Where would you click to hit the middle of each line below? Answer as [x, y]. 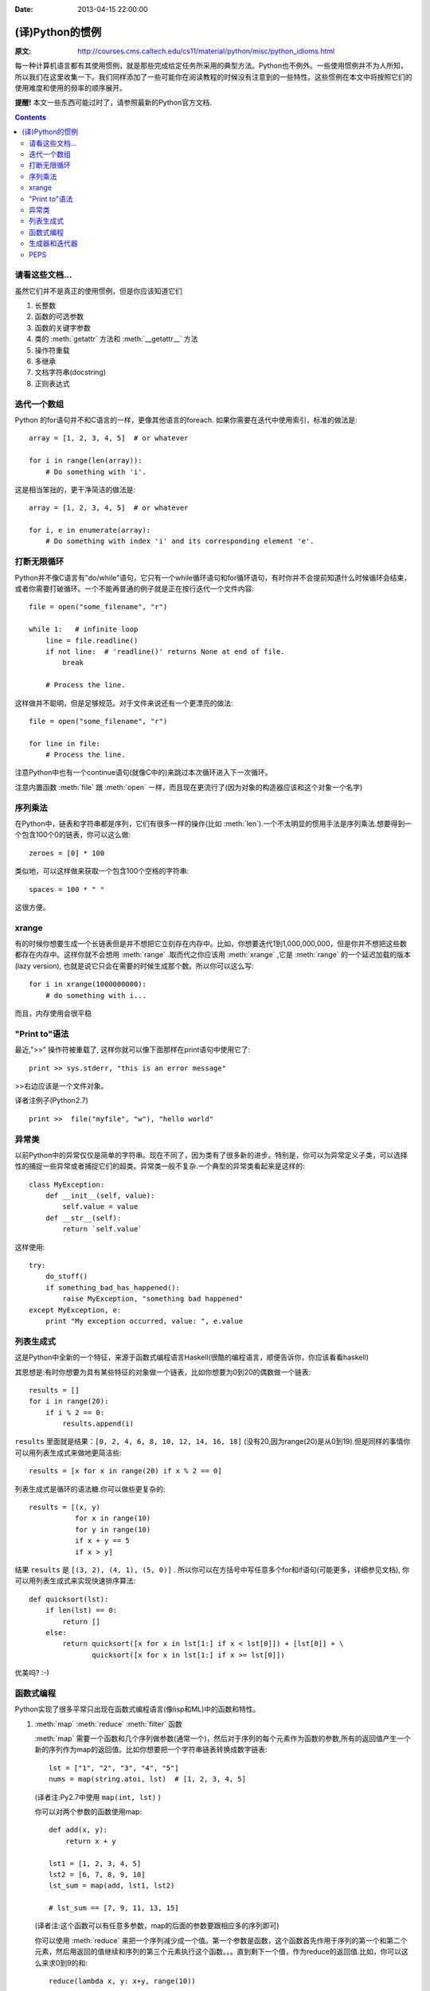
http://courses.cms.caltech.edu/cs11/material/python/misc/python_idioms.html [206, 51]
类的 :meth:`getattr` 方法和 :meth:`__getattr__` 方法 [116, 339]
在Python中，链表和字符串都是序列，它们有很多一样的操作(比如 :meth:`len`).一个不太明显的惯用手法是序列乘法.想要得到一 [213, 823]
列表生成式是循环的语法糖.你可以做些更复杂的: [90, 1488]
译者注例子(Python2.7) [52, 1101]
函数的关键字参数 [63, 327]
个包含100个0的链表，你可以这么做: [73, 835]
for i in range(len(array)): [86, 461]
